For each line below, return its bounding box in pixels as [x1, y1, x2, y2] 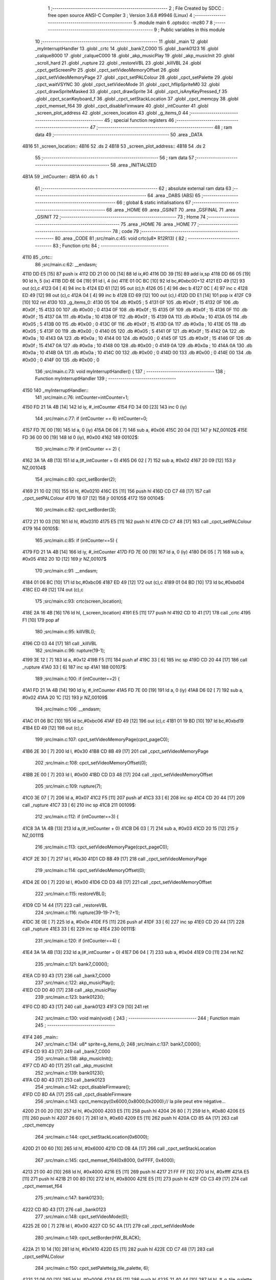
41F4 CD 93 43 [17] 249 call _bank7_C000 [22, 1048, 110, 1054]
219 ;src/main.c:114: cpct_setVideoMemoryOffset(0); [35, 867, 146, 873]
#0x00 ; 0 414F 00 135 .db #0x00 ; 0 [22, 356, 100, 363]
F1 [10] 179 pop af [22, 617, 60, 623]
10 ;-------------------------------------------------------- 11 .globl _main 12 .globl [35, 38, 208, 45]
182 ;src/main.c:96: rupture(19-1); [35, 647, 105, 653]
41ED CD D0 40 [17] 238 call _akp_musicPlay [22, 987, 117, 993]
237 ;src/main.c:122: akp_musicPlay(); [35, 979, 115, 986]
